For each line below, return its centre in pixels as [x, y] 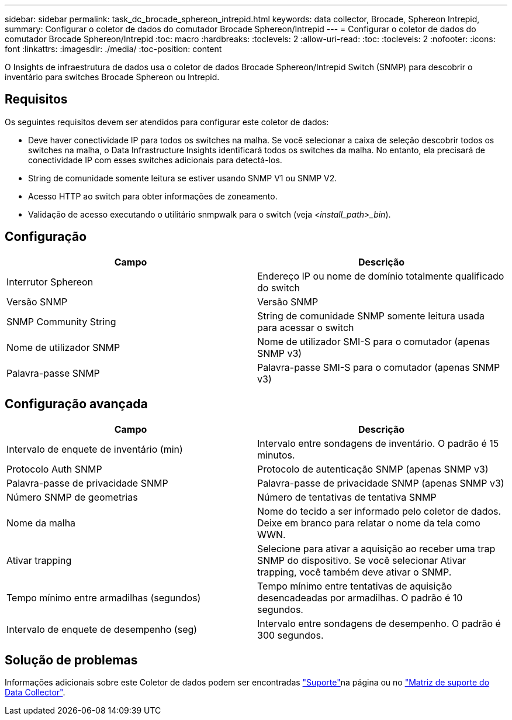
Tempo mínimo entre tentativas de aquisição [355, 586]
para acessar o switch [306, 327]
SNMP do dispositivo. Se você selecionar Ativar [362, 560]
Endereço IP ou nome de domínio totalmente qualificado [381, 276]
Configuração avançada [76, 404]
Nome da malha [41, 523]
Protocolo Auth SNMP [54, 469]
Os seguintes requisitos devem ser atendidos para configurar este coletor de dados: [167, 122]
